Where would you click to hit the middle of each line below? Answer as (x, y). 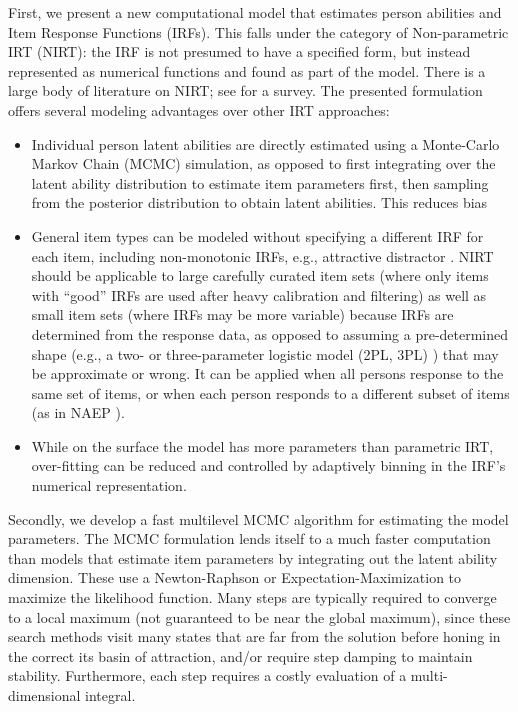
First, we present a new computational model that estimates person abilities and (255, 12)
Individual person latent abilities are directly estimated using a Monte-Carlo (265, 143)
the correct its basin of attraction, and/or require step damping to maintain (240, 655)
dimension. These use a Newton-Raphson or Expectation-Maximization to (235, 577)
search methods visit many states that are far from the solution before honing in (254, 636)
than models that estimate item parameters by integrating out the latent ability (253, 557)
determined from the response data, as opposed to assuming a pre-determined (270, 333)
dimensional (44, 695)
